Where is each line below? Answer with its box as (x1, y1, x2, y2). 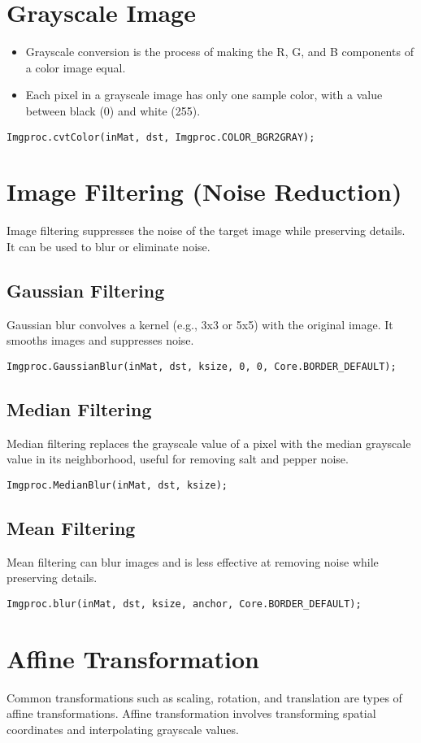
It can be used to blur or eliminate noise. (7, 237, 210, 254)
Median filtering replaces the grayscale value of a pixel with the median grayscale (7, 434, 411, 451)
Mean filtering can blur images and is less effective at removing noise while (7, 553, 379, 570)
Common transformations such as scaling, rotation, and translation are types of (7, 689, 402, 706)
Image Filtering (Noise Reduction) (7, 175, 402, 208)
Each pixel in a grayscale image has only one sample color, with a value (25, 86, 383, 103)
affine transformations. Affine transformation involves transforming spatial (7, 705, 376, 722)
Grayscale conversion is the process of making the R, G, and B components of (25, 43, 414, 60)
